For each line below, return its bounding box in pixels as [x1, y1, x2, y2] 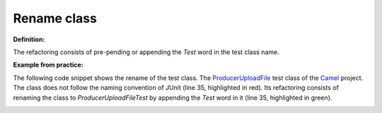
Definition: [13, 35, 45, 44]
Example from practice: [13, 60, 84, 69]
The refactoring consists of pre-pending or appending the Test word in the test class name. [13, 48, 279, 56]
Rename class [13, 11, 97, 26]
